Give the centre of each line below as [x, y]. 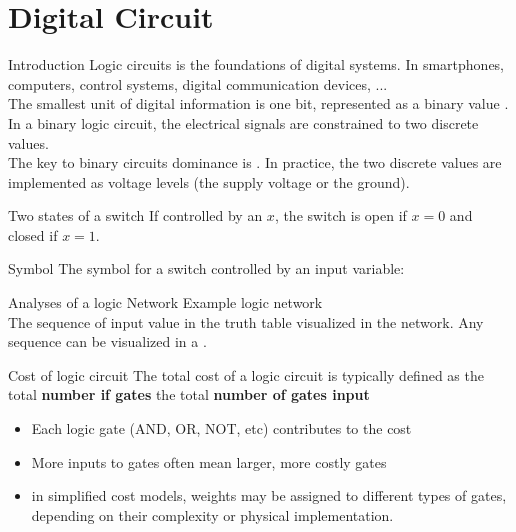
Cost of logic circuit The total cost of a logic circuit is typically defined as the [246, 374]
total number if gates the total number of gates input [189, 394]
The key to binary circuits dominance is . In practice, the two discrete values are [255, 162]
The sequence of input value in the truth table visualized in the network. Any [246, 321]
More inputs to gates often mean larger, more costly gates [209, 461]
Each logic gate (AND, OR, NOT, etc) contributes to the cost [221, 428]
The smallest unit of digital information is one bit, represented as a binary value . [258, 103]
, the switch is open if [340, 215]
